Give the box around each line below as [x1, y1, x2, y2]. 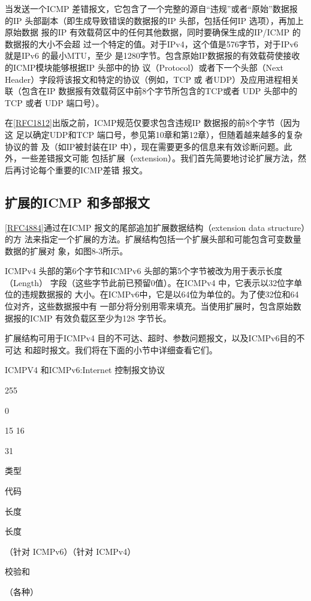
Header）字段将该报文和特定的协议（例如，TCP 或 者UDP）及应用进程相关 [5, 73, 300, 85]
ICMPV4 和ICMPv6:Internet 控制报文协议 [5, 363, 165, 376]
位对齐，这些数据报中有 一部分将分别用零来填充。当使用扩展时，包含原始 [5, 300, 293, 312]
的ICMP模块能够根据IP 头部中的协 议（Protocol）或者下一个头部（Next [5, 61, 283, 73]
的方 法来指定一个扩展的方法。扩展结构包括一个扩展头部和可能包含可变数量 [5, 233, 301, 245]
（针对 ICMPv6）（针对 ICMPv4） [5, 545, 136, 557]
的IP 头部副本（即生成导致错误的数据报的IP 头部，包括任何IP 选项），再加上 [5, 14, 304, 26]
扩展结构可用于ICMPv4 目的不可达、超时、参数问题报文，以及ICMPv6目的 [5, 332, 297, 344]
